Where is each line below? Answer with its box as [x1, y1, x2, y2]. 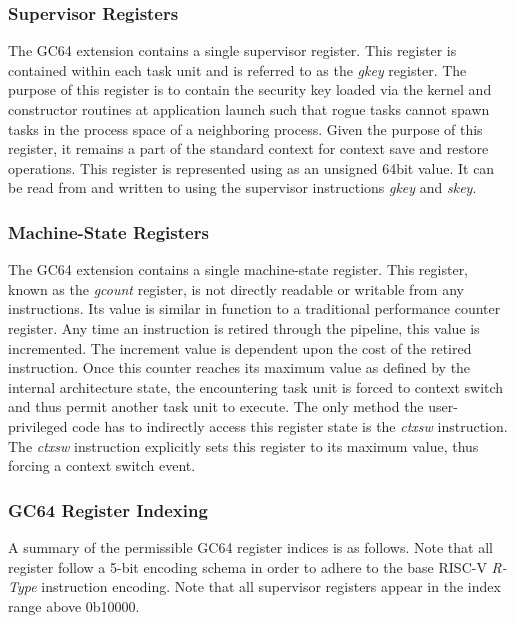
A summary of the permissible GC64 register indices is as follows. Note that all [8, 536, 493, 557]
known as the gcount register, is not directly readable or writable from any [8, 278, 464, 299]
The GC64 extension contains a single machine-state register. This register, [8, 259, 469, 280]
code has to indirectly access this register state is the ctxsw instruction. [72, 415, 508, 436]
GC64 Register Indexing [8, 497, 208, 522]
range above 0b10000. [8, 595, 140, 616]
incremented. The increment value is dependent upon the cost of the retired [8, 337, 472, 358]
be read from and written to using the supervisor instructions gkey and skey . [8, 177, 477, 198]
